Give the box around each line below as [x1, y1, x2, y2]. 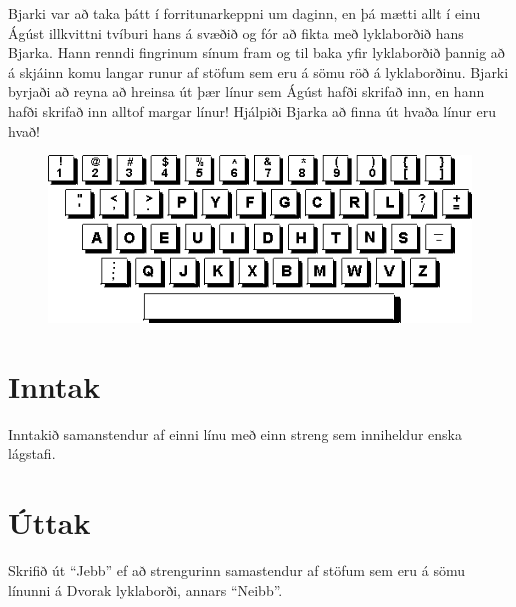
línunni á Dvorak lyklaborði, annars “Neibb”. [8, 579, 283, 600]
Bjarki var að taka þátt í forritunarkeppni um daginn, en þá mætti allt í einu [8, 3, 481, 23]
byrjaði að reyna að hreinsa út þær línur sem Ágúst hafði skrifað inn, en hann [8, 81, 485, 102]
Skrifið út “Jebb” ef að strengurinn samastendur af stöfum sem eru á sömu [8, 560, 466, 581]
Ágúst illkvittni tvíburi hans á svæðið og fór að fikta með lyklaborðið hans [8, 22, 464, 43]
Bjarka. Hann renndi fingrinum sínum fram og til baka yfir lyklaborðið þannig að [8, 42, 505, 63]
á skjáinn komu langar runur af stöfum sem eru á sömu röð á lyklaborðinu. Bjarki [8, 61, 509, 82]
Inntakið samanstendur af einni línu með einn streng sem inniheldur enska [8, 423, 462, 444]
